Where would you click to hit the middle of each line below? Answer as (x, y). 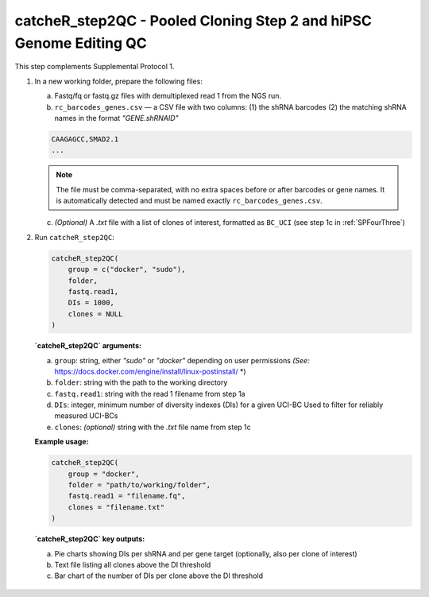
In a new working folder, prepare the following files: (118, 81)
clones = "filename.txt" (116, 507)
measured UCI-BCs (86, 416)
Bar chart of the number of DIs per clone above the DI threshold (159, 576)
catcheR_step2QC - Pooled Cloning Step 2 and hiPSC (193, 21)
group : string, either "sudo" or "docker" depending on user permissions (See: (182, 360)
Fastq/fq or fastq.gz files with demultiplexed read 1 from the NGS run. (168, 96)
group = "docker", (104, 474)
